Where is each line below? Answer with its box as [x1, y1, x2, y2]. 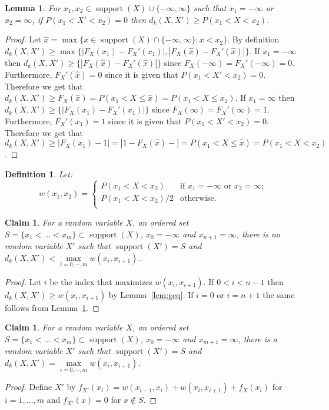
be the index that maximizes [49, 275, 152, 287]
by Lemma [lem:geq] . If [108, 288, 194, 300]
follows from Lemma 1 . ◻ [5, 301, 99, 313]
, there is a [238, 332, 277, 345]
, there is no [236, 227, 281, 240]
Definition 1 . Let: [5, 167, 73, 180]
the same [262, 288, 295, 300]
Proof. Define [5, 381, 52, 393]
